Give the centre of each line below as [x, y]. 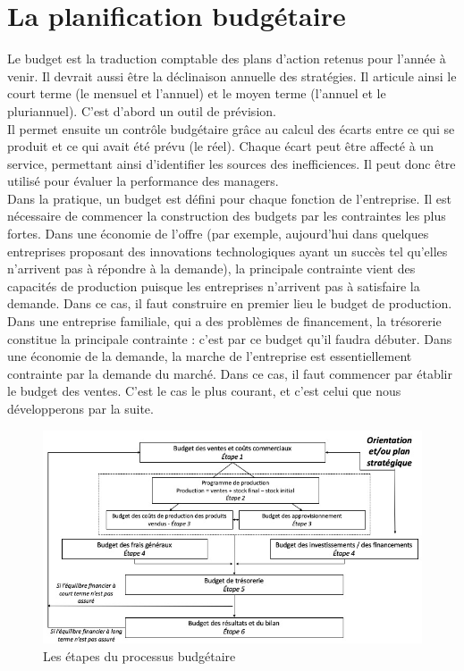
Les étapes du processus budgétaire [139, 655]
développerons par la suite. [80, 408]
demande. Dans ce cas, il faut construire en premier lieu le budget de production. [230, 303]
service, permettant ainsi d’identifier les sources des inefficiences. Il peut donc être [232, 163]
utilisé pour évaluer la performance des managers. [143, 181]
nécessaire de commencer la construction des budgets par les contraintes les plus [227, 216]
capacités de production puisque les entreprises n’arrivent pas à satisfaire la [214, 285]
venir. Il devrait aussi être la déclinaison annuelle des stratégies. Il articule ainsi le [232, 75]
